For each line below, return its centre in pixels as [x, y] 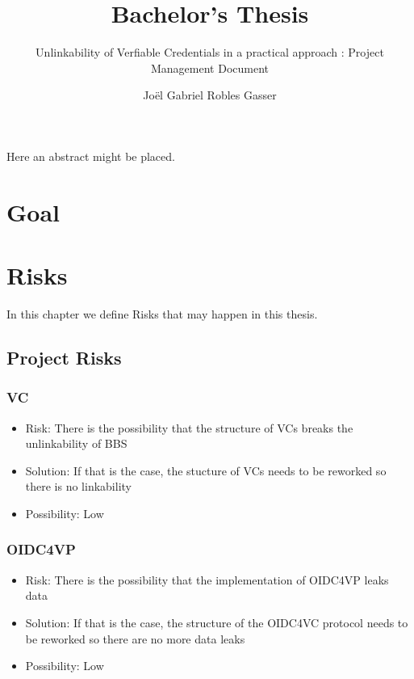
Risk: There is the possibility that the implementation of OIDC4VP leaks [207, 579]
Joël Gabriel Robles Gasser [210, 95]
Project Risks [64, 357]
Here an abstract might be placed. [91, 156]
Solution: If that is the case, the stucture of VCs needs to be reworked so [206, 470]
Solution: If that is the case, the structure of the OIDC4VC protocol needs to [217, 622]
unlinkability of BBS [76, 443]
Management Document [210, 67]
